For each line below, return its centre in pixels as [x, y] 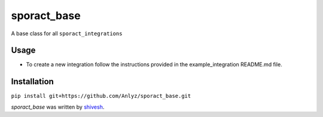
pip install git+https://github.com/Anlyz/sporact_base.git [101, 96]
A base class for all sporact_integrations [67, 33]
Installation [32, 81]
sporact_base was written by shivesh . [58, 107]
